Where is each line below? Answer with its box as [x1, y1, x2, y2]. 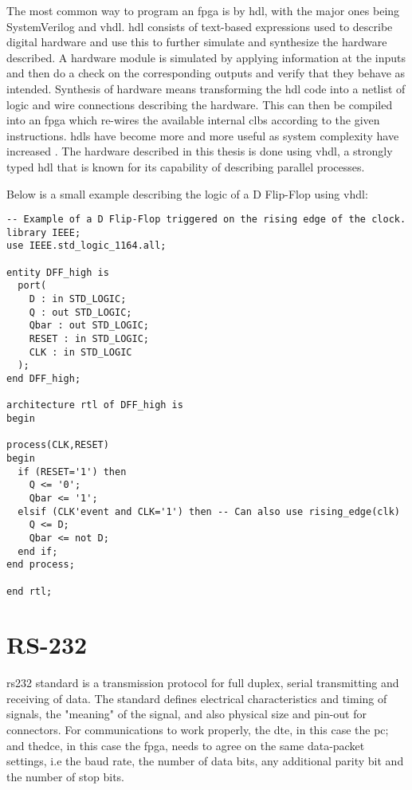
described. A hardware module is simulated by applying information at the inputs [6, 49, 406, 65]
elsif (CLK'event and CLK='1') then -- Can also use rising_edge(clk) [18, 505, 400, 517]
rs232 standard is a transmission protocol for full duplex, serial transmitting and [6, 674, 399, 691]
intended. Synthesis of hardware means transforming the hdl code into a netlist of [6, 80, 406, 96]
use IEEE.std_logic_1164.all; [6, 240, 167, 252]
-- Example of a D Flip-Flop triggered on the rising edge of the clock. [6, 214, 406, 226]
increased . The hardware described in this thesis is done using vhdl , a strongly [6, 143, 393, 159]
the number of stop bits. [6, 768, 124, 784]
